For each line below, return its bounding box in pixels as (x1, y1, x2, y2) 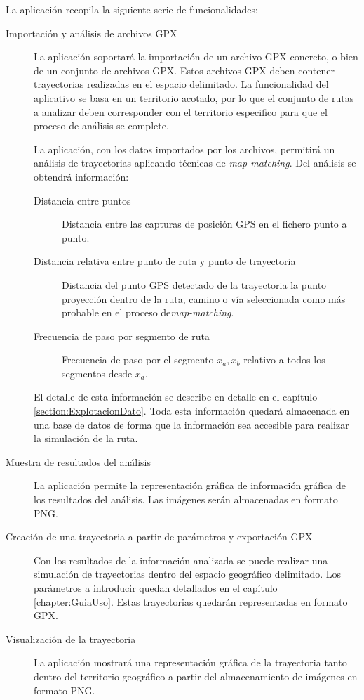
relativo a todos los (243, 352, 325, 367)
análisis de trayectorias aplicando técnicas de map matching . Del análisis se (34, 155, 356, 170)
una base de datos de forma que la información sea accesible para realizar (34, 417, 349, 432)
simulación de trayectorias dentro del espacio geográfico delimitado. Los (34, 566, 342, 581)
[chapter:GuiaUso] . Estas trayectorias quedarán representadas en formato (34, 594, 348, 609)
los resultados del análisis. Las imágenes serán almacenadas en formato (34, 492, 338, 507)
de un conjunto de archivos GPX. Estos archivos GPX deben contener (34, 63, 335, 77)
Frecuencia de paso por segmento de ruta (34, 328, 210, 343)
